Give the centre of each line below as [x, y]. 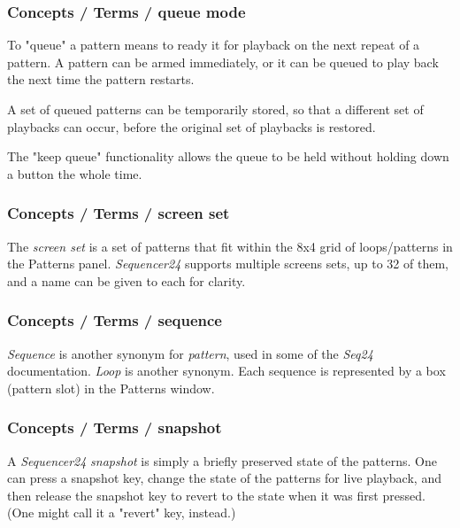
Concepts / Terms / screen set [119, 213]
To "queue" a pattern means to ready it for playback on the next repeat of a [214, 45]
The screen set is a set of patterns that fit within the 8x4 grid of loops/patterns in [230, 246]
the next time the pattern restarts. [101, 79]
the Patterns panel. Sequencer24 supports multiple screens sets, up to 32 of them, [228, 264]
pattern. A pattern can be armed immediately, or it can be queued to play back [223, 62]
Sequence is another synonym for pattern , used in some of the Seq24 [190, 353]
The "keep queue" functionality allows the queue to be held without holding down [228, 156]
